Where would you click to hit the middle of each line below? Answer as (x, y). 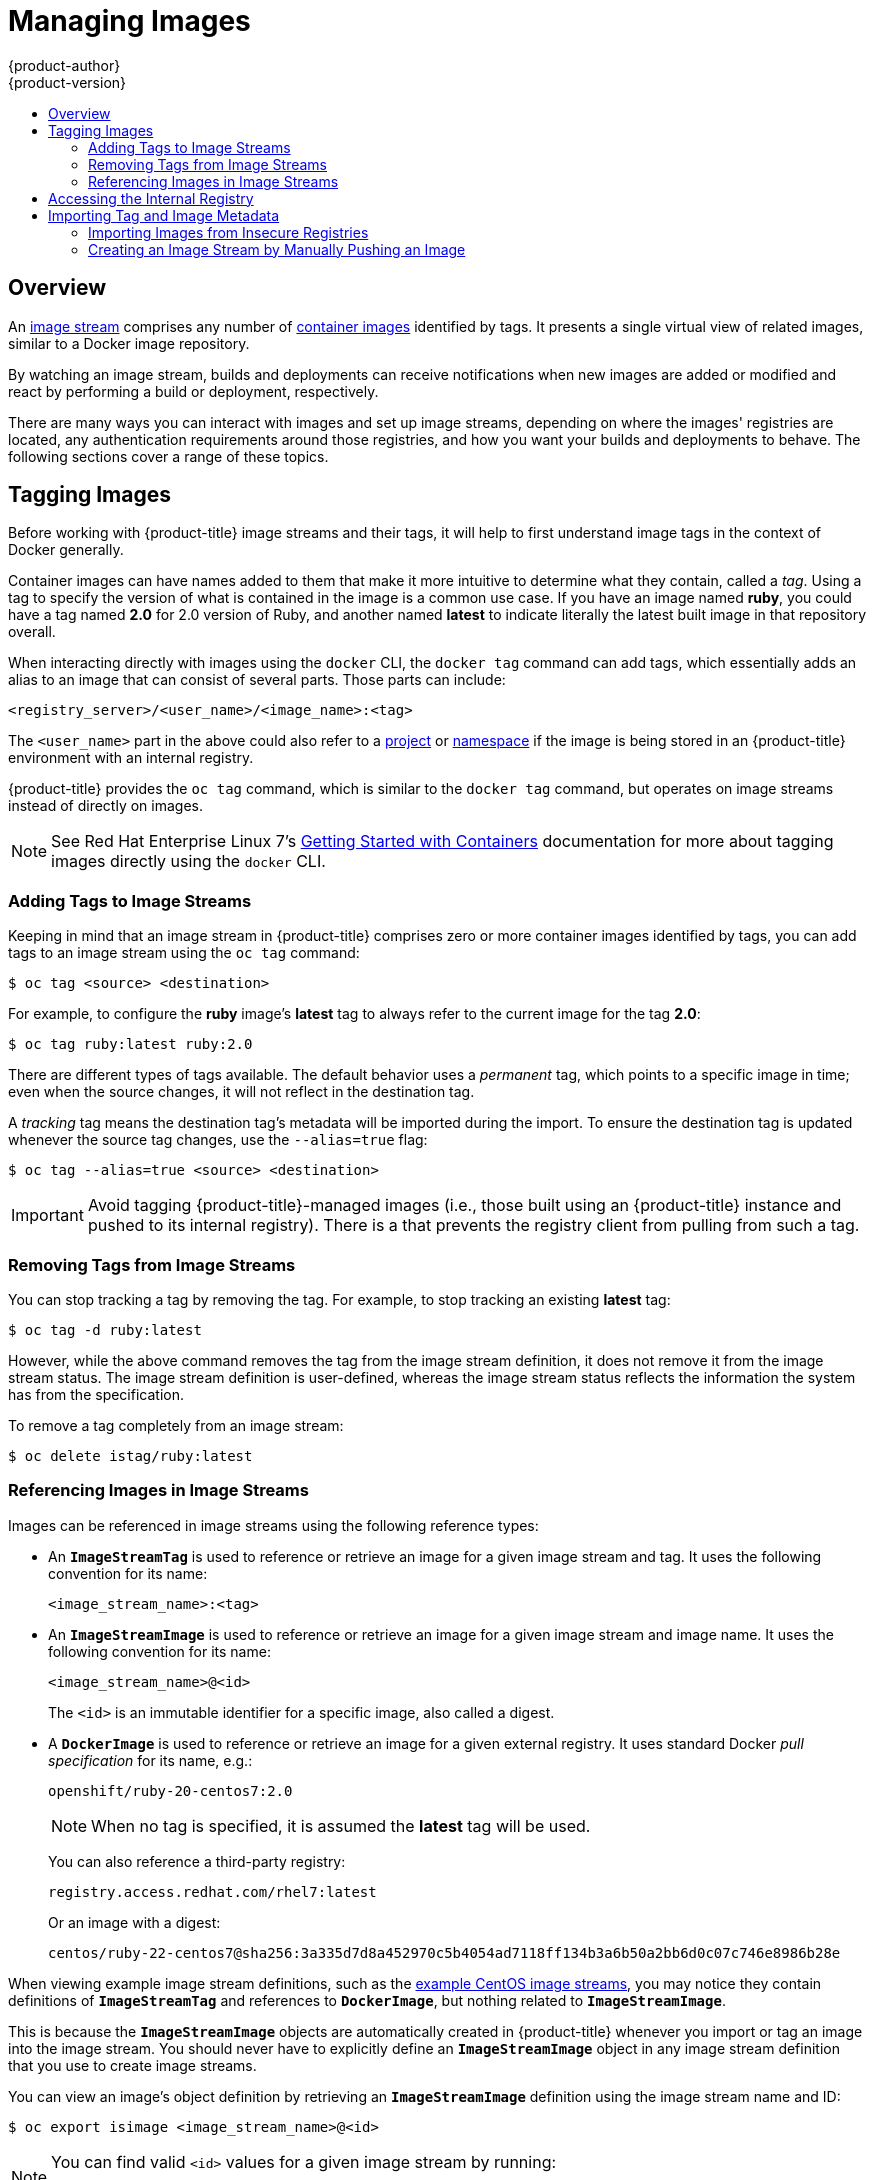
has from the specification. (96, 1394)
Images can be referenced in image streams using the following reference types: (273, 1525)
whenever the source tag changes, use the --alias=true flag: (218, 1140)
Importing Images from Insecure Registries (228, 232)
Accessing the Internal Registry (151, 198)
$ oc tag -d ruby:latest (105, 1329)
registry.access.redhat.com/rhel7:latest (212, 1891)
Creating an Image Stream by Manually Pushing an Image (277, 249)
